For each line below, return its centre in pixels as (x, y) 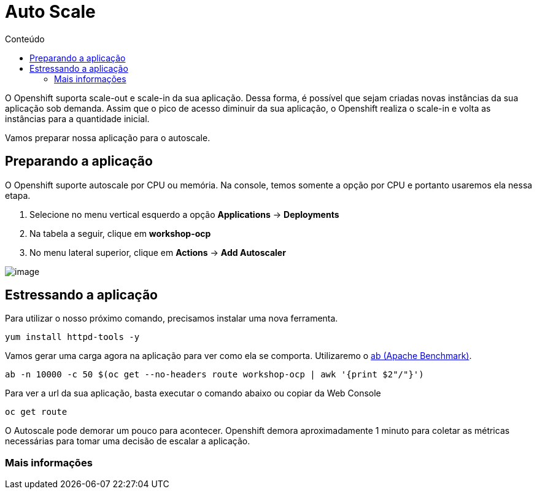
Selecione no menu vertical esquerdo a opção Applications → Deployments (184, 214)
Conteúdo (25, 39)
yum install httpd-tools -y (72, 337)
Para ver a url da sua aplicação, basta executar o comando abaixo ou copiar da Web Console (193, 393)
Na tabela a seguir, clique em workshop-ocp (120, 233)
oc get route (36, 412)
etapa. (18, 195)
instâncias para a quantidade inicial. (77, 118)
